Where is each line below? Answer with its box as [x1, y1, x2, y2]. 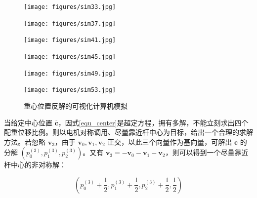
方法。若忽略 [4, 136, 45, 147]
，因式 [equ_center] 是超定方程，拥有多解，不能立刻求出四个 [58, 117, 249, 127]
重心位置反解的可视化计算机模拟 [24, 100, 128, 111]
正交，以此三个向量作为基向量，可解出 [107, 136, 232, 147]
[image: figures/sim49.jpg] [24, 70, 116, 77]
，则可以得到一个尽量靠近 [165, 147, 249, 158]
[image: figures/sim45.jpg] [24, 53, 116, 60]
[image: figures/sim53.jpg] [24, 86, 116, 94]
